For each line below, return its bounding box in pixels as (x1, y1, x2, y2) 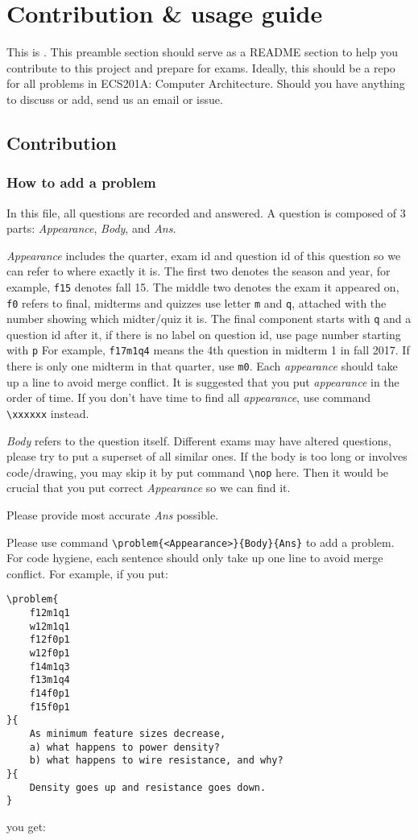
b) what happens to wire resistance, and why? (29, 755, 283, 767)
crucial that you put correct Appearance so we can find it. (6, 479, 291, 496)
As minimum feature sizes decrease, (29, 728, 226, 740)
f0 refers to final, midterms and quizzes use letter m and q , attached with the (6, 294, 387, 311)
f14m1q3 (29, 660, 70, 672)
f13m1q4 (29, 674, 70, 686)
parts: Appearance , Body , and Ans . (6, 220, 176, 237)
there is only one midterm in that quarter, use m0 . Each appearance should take (6, 358, 398, 374)
